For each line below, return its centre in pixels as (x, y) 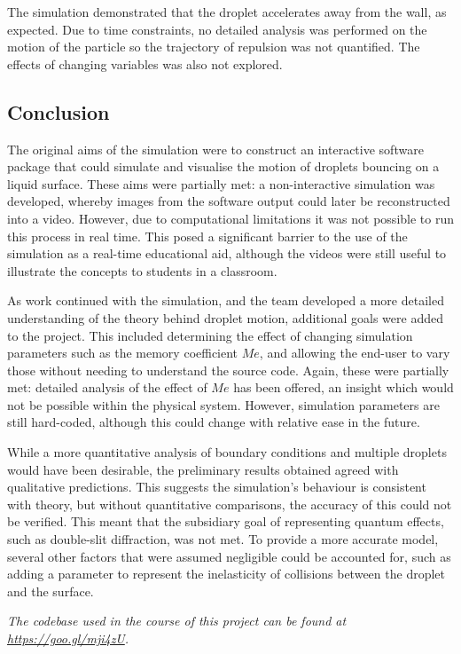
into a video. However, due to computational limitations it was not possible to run (230, 218)
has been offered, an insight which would (344, 387)
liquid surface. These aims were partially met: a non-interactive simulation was (221, 183)
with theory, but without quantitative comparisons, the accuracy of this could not (230, 504)
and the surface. (51, 591)
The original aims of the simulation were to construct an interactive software (215, 149)
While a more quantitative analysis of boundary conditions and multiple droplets (227, 452)
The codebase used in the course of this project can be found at (177, 621)
